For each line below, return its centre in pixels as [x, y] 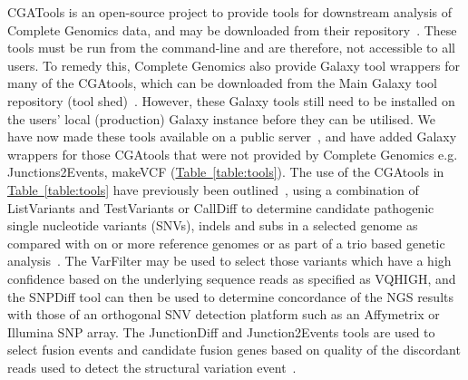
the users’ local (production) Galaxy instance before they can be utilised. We [221, 118]
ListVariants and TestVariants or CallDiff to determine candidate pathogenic [221, 207]
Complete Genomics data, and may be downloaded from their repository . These [232, 29]
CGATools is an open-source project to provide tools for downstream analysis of [230, 12]
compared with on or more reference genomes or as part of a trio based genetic [226, 243]
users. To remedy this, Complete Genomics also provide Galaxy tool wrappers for [234, 65]
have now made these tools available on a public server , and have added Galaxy [232, 136]
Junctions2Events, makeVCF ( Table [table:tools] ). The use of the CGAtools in [226, 172]
